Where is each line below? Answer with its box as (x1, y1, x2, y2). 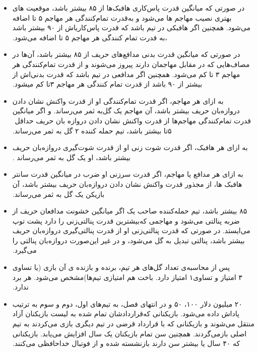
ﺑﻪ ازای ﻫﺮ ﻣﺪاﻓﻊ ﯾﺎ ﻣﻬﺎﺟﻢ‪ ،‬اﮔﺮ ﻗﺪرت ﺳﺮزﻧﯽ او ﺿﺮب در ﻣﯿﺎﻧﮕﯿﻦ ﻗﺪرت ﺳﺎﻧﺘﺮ (12, 169, 243, 179)
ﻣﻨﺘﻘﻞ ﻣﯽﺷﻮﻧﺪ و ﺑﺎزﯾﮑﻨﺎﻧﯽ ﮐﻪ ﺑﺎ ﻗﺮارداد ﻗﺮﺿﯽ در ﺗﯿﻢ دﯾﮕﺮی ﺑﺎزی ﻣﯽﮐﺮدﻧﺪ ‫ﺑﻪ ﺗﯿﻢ (12, 318, 254, 329)
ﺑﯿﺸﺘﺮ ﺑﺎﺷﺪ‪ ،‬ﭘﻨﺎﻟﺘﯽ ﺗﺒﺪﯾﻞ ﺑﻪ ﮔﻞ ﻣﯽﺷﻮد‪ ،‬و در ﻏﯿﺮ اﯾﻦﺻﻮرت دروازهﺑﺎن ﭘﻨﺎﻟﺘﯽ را (12, 235, 245, 245)
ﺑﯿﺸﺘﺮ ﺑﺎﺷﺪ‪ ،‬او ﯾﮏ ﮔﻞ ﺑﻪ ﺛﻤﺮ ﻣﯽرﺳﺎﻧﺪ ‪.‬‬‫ (12, 152, 131, 162)
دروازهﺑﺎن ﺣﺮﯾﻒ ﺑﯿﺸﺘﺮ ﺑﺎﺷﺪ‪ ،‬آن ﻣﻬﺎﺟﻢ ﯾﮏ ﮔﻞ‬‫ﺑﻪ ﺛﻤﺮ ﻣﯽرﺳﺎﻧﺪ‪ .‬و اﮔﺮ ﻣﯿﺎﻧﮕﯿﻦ (12, 105, 240, 116)
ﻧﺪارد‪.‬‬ (12, 281, 29, 292)
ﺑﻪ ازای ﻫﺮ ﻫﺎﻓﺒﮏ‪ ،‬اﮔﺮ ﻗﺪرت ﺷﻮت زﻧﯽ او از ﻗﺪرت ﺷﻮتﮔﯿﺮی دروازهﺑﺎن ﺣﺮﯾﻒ (12, 142, 248, 153)
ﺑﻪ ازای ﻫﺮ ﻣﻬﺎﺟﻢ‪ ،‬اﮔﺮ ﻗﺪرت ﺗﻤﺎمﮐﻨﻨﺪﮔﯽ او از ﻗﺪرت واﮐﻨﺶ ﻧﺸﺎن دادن (12, 95, 224, 106)
